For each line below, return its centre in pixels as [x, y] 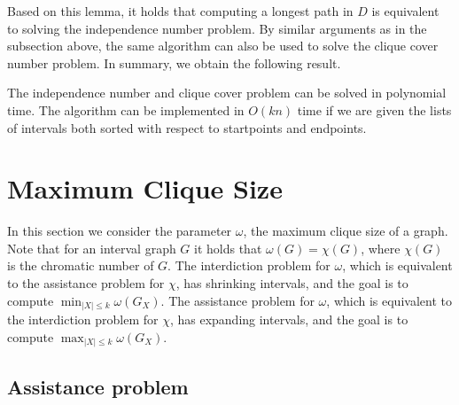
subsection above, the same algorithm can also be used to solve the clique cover [223, 46]
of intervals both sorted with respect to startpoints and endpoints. [187, 127]
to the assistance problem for [86, 283]
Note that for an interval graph [92, 248]
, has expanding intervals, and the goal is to [289, 319]
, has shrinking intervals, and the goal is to [292, 283]
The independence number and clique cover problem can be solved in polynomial [227, 93]
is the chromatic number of [81, 265]
